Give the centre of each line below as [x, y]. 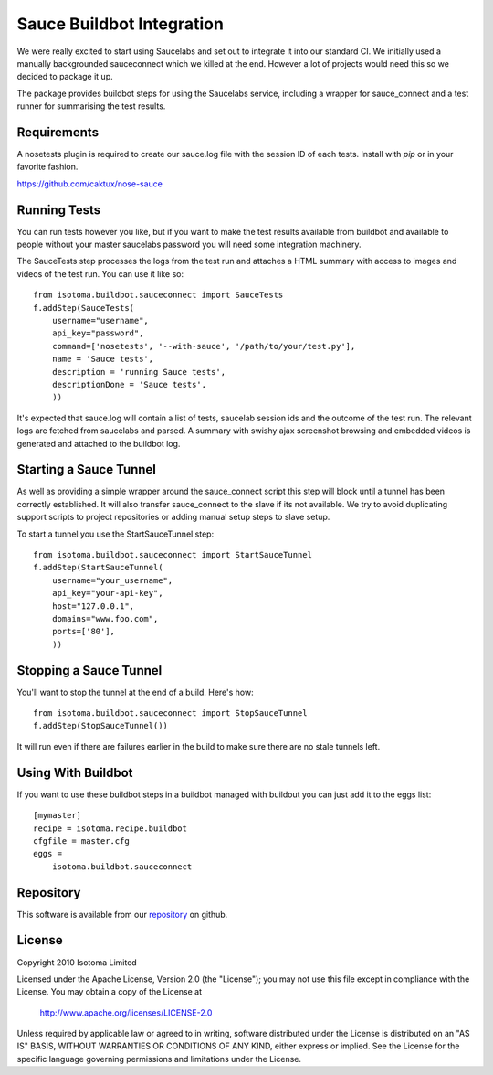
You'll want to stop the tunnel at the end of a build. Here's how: [136, 692]
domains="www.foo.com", [105, 618]
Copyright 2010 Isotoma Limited [77, 962]
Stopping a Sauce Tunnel [89, 671]
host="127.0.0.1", [93, 606]
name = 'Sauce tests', [103, 359]
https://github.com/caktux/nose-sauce [90, 184]
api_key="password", [98, 333]
